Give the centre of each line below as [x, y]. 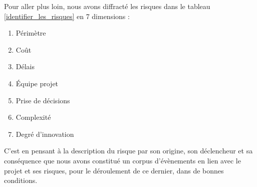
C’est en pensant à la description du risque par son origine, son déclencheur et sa [128, 151]
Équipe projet [37, 83]
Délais [25, 66]
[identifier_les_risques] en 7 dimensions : [67, 16]
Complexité [33, 117]
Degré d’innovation [45, 134]
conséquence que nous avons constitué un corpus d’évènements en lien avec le [122, 160]
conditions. [21, 180]
